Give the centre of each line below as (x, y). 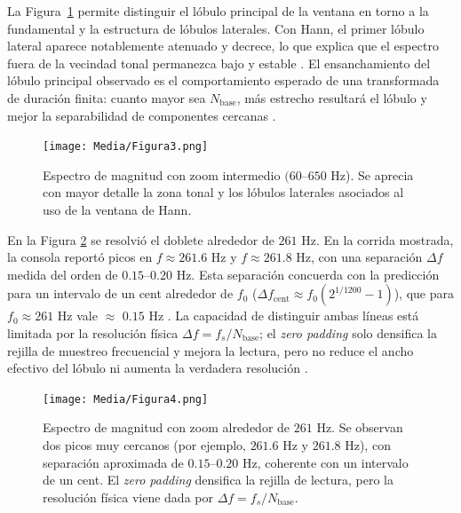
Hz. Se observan (360, 427)
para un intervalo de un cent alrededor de (120, 293)
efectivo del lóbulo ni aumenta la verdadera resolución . (158, 368)
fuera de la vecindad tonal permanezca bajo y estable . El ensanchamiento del (219, 63)
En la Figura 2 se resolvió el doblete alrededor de (141, 239)
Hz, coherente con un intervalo (325, 462)
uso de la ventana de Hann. (117, 209)
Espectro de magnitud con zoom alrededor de (167, 427)
